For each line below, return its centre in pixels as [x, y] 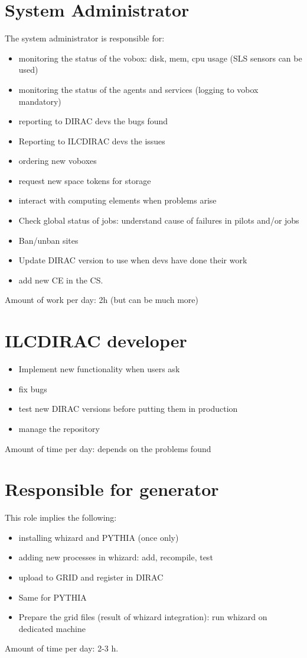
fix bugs [33, 388]
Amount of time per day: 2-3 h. [62, 648]
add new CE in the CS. [61, 280]
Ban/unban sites [48, 240]
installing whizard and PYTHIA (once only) [99, 537]
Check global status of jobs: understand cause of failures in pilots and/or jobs [159, 220]
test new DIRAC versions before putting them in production [128, 409]
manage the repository [59, 428]
